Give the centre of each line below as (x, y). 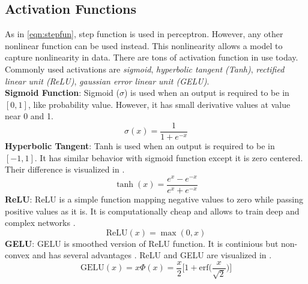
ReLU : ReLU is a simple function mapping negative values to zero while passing (154, 199)
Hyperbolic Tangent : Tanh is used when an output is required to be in (140, 146)
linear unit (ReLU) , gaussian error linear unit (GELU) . (107, 81)
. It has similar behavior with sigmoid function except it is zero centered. (169, 157)
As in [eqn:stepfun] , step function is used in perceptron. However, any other (144, 34)
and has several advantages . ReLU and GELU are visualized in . (152, 255)
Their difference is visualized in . (65, 169)
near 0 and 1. (29, 116)
